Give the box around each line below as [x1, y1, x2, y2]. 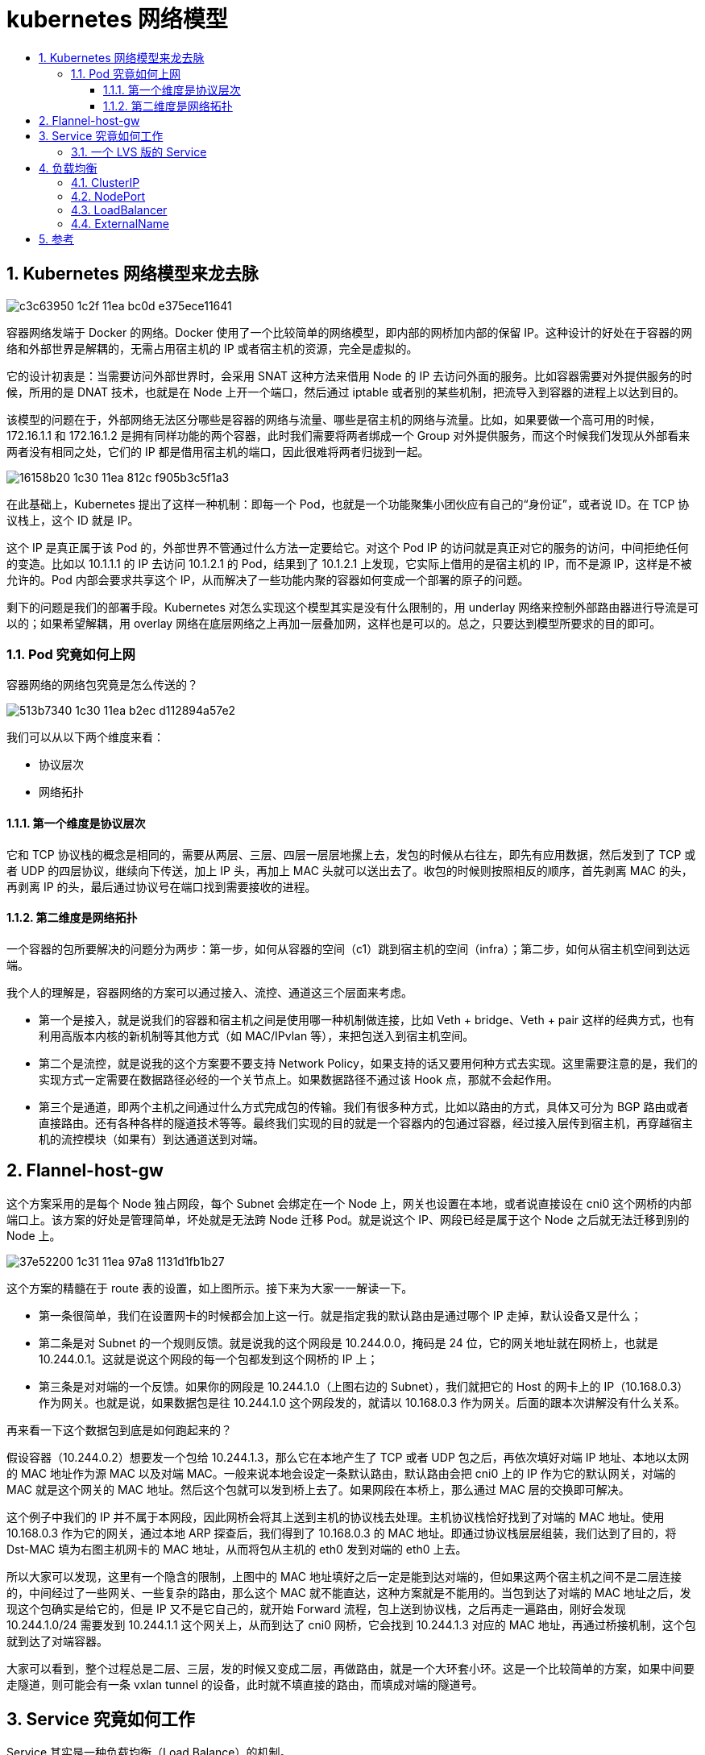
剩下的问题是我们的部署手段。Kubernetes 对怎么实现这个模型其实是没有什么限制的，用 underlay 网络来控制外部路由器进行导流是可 [6, 600, 699, 614]
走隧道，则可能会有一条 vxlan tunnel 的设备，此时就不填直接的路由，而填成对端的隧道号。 [6, 1677, 483, 1691]
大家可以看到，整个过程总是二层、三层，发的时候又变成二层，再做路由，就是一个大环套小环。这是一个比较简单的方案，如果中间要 [6, 1661, 695, 1675]
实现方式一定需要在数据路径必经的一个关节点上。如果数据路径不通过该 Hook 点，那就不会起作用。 [39, 1072, 558, 1086]
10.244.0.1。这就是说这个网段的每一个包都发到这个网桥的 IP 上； [39, 1351, 379, 1366]
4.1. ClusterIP [71, 175, 140, 189]
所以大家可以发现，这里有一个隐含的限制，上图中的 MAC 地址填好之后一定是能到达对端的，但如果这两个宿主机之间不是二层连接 [6, 1569, 682, 1583]
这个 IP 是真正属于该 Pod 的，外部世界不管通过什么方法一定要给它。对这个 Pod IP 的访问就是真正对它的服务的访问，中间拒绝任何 [6, 540, 689, 554]
